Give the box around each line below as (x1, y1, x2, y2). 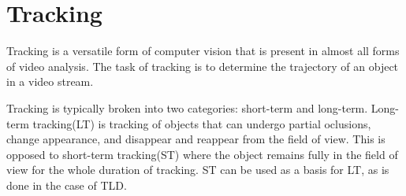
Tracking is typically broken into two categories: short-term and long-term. (6, 99, 368, 116)
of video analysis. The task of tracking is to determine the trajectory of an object (6, 57, 399, 74)
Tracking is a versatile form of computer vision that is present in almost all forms (6, 43, 400, 59)
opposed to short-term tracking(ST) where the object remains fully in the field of (6, 146, 398, 162)
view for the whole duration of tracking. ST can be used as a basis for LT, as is (6, 161, 389, 178)
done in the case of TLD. (6, 176, 127, 193)
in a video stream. (6, 73, 94, 90)
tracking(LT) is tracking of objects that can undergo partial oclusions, (32, 115, 371, 131)
